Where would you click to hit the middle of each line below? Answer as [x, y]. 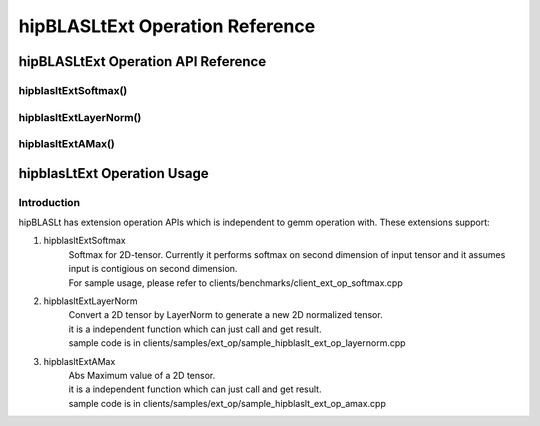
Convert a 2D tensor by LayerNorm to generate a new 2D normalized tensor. [226, 315]
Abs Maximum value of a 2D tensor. [142, 375]
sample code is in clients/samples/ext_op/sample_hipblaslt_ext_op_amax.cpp [227, 403]
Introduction [49, 202]
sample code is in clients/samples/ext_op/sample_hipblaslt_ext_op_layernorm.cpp [237, 343]
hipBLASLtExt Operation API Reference [142, 61]
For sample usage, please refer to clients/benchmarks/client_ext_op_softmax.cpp [236, 282]
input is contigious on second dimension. [153, 269]
